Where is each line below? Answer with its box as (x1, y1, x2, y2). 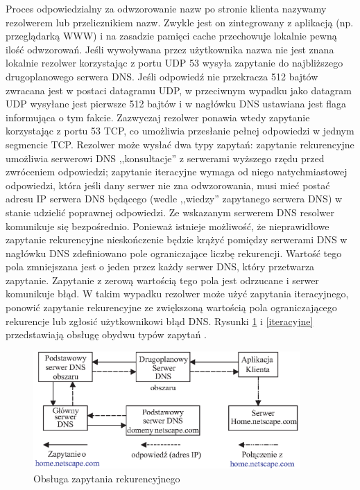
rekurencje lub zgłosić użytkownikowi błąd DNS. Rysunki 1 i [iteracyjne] (6, 313, 314, 328)
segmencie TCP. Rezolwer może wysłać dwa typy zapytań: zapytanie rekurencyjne (6, 137, 354, 151)
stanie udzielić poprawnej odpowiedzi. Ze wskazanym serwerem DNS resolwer (6, 204, 334, 219)
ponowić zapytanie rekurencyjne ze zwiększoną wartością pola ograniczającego (6, 300, 337, 315)
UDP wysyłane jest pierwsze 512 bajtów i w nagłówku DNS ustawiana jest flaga (6, 96, 347, 111)
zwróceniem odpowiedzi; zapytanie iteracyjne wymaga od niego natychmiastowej (6, 164, 348, 179)
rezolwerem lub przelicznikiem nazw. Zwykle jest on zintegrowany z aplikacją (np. (6, 15, 354, 29)
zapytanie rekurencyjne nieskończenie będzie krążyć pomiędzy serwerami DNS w (6, 232, 348, 247)
